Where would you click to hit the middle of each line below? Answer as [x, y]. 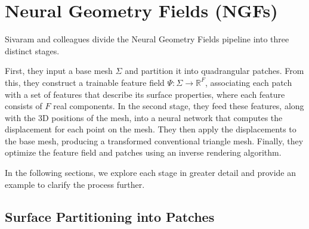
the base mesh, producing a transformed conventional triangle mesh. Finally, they [154, 140]
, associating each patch [249, 82]
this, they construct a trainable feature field [85, 82]
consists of [24, 106]
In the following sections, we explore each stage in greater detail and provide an [151, 173]
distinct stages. [32, 50]
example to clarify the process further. [75, 184]
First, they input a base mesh [59, 71]
